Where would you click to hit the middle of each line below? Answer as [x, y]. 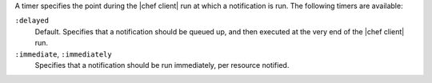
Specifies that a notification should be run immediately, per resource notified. [162, 65]
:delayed [32, 21]
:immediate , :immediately [63, 54]
